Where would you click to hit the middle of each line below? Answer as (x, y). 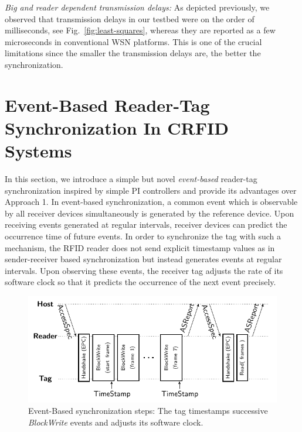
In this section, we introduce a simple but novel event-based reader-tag (131, 179)
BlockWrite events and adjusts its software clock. (116, 422)
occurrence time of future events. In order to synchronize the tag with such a (143, 236)
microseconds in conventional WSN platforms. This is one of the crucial (133, 41)
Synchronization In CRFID (117, 127)
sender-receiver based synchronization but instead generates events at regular (143, 259)
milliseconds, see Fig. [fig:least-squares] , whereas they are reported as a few (140, 30)
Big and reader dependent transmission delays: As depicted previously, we (137, 7)
